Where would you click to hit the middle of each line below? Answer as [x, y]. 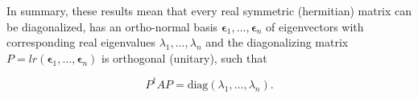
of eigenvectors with [315, 26]
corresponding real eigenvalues [81, 42]
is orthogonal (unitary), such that [184, 57]
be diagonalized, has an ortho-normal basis [112, 26]
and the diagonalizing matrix [277, 42]
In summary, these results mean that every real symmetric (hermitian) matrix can [209, 10]
